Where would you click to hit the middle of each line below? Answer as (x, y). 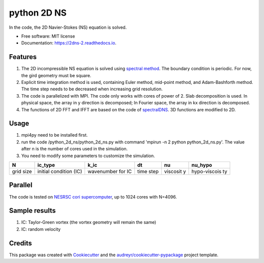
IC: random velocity (41, 229)
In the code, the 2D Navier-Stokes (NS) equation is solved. (68, 27)
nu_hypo (202, 165)
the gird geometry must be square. (56, 75)
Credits (21, 243)
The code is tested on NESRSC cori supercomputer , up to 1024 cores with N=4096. (93, 197)
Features (23, 57)
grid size (22, 172)
